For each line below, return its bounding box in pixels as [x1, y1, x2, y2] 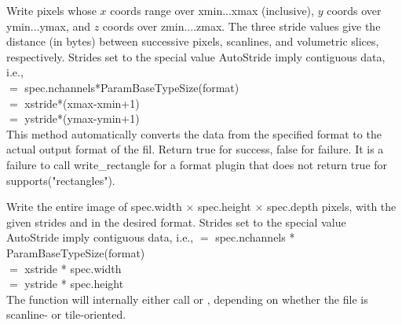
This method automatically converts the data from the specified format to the [6, 125, 382, 142]
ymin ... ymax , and [6, 17, 90, 34]
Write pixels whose [6, 2, 97, 18]
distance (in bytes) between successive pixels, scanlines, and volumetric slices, [6, 33, 379, 50]
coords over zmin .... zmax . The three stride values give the [102, 17, 381, 34]
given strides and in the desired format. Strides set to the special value [6, 213, 346, 230]
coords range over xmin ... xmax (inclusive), [110, 2, 314, 18]
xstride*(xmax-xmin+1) [24, 94, 140, 111]
